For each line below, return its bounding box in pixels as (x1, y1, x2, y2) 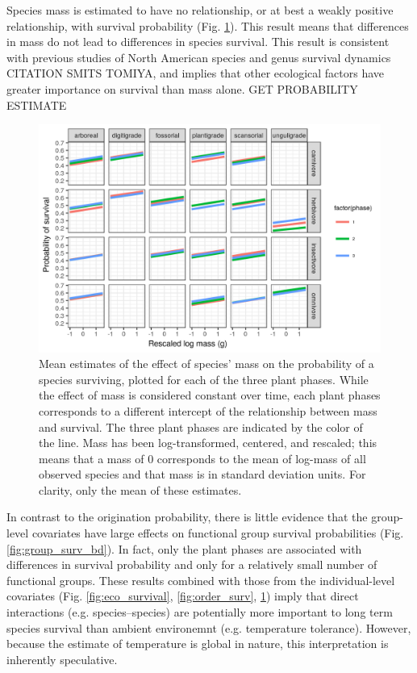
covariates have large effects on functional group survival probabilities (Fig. (31, 525, 404, 541)
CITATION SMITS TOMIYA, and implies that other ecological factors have (6, 65, 385, 82)
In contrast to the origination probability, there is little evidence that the (6, 508, 368, 525)
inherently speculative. (6, 650, 118, 667)
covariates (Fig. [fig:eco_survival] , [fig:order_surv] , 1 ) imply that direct (6, 587, 359, 604)
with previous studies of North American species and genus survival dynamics (6, 48, 391, 65)
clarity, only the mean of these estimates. (39, 481, 242, 498)
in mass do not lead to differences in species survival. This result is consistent (6, 33, 390, 50)
